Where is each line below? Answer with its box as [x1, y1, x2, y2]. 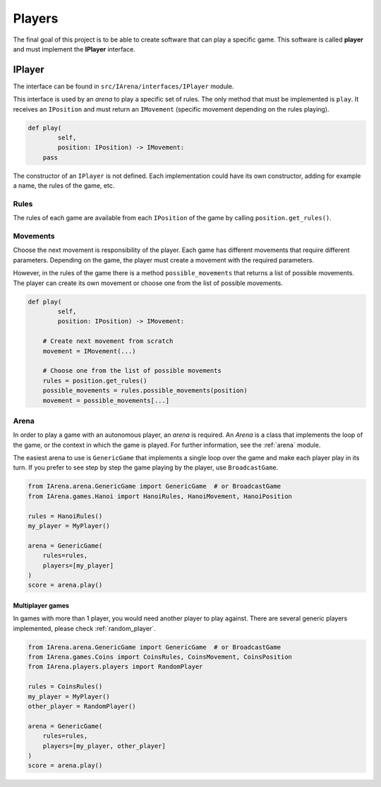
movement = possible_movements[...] [42, 396, 169, 404]
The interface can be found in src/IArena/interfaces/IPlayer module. [13, 82, 234, 90]
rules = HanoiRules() [28, 512, 103, 520]
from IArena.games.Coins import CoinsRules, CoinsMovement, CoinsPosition [28, 653, 293, 661]
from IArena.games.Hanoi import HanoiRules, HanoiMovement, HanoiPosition [28, 492, 293, 500]
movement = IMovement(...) [42, 347, 137, 355]
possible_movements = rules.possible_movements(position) [42, 387, 248, 395]
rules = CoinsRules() [28, 683, 103, 691]
